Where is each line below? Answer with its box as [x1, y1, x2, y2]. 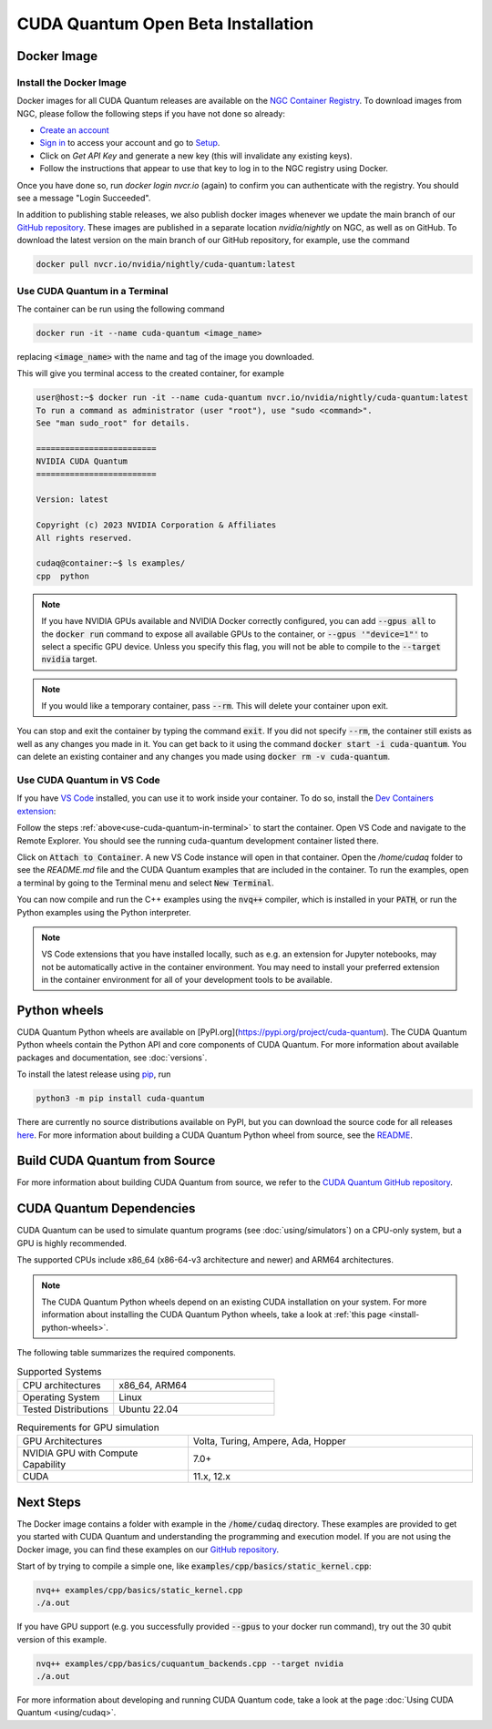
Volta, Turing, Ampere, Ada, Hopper [192, 1435, 346, 1448]
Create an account [39, 125, 109, 136]
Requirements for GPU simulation [16, 1421, 159, 1434]
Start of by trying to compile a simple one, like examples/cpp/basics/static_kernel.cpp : [16, 1560, 373, 1571]
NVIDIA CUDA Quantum [36, 456, 128, 466]
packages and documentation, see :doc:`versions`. [16, 1052, 208, 1063]
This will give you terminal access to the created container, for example [16, 368, 284, 379]
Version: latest [36, 495, 109, 505]
